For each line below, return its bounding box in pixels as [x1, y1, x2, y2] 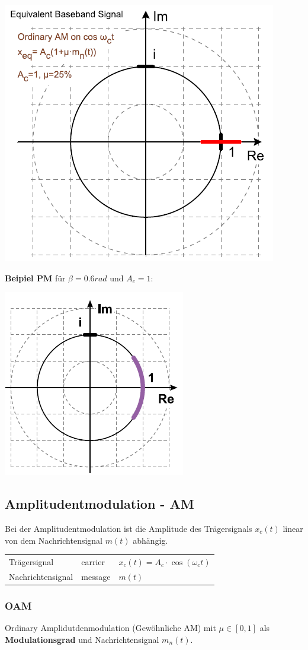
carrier [81, 555, 105, 567]
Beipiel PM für [5, 271, 66, 284]
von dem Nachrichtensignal [5, 534, 103, 546]
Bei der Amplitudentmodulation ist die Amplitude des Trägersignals [5, 522, 252, 534]
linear [283, 522, 303, 534]
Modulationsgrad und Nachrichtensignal [5, 633, 159, 645]
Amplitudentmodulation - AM [5, 494, 194, 513]
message [81, 570, 111, 582]
